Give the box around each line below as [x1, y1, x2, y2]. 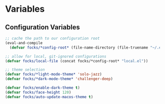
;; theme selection [5, 67, 45, 72]
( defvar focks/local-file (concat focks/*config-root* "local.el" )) [5, 58, 148, 63]
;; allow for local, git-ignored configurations [5, 54, 107, 59]
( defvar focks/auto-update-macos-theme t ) [5, 94, 93, 99]
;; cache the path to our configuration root [5, 36, 100, 41]
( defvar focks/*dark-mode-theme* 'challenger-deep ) [5, 77, 113, 81]
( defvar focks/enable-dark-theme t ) [5, 85, 80, 90]
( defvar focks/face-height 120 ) [5, 90, 71, 95]
